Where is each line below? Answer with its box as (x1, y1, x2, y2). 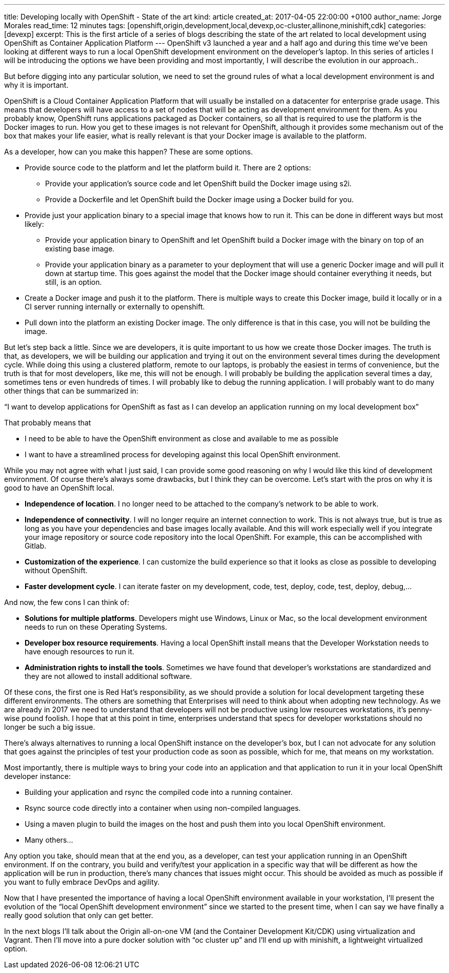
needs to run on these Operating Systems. (25, 622, 168, 631)
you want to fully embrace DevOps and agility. (4, 878, 160, 886)
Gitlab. (25, 541, 47, 550)
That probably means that (4, 418, 91, 427)
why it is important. (4, 81, 69, 89)
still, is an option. (45, 278, 102, 286)
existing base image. (45, 244, 115, 253)
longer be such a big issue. (4, 723, 95, 731)
